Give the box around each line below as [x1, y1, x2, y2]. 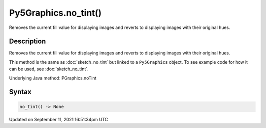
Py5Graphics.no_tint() [9, 7, 102, 18]
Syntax [9, 88, 32, 96]
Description [9, 37, 46, 46]
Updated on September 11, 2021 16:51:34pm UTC [9, 116, 108, 122]
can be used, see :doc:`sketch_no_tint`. [9, 66, 89, 72]
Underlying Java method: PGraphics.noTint [9, 75, 97, 81]
